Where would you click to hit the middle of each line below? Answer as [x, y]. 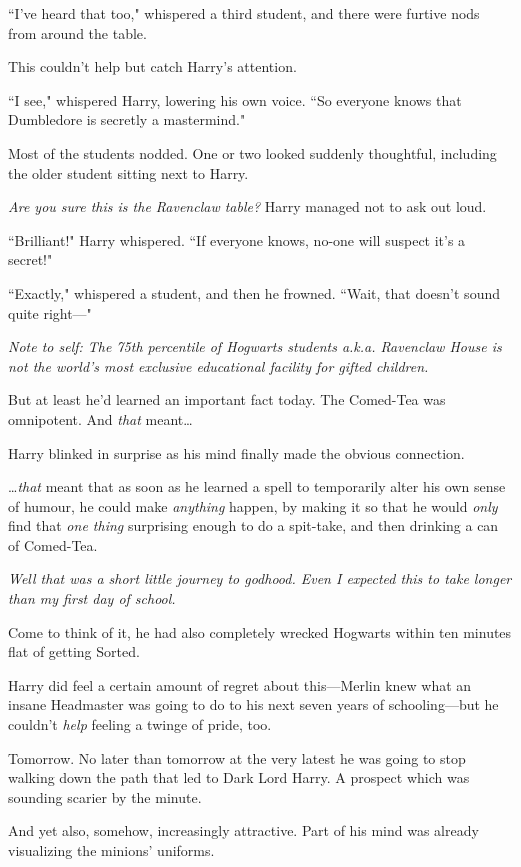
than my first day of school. [92, 598]
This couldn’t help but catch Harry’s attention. [152, 66]
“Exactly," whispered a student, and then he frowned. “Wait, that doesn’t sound [254, 292]
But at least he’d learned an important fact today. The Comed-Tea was [227, 399]
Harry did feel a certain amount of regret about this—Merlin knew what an [240, 684]
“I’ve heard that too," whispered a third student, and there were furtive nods [244, 13]
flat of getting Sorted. [74, 651]
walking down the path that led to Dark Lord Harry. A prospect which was [239, 777]
